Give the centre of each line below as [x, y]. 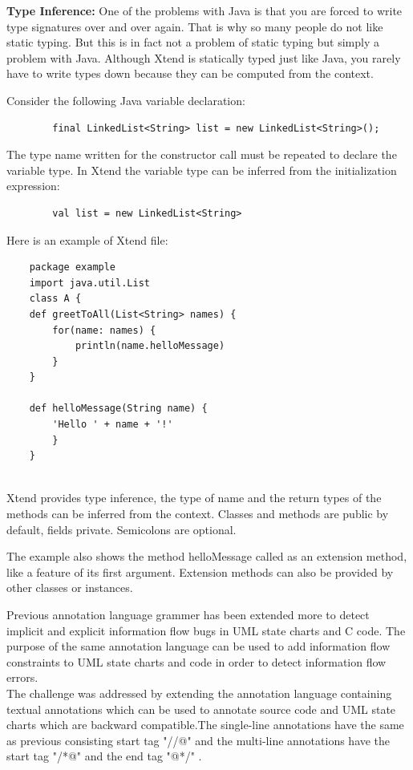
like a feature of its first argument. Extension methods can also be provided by [200, 571]
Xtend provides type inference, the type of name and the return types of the [194, 498]
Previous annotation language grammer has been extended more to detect [188, 614]
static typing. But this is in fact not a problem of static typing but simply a [193, 42]
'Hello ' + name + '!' [113, 425]
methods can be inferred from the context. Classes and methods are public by [198, 514]
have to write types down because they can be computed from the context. [190, 73]
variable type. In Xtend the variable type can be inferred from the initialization [202, 170]
